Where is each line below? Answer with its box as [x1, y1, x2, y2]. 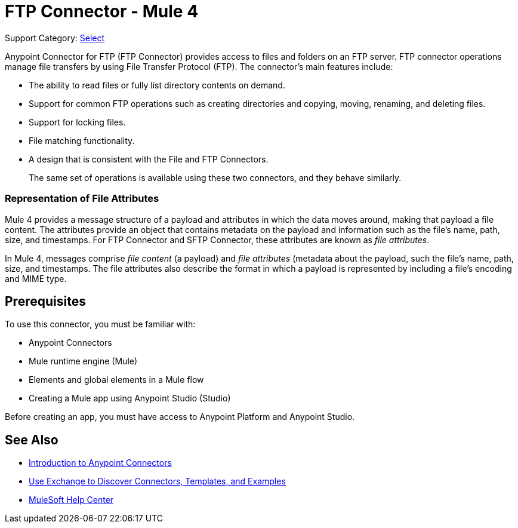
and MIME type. [5, 273, 67, 284]
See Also [5, 432, 58, 447]
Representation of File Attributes [5, 192, 159, 205]
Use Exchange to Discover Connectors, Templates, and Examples [29, 476, 286, 487]
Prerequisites [5, 293, 86, 309]
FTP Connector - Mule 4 [5, 1, 199, 22]
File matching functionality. [29, 135, 135, 146]
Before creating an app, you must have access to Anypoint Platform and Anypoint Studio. [5, 412, 355, 422]
